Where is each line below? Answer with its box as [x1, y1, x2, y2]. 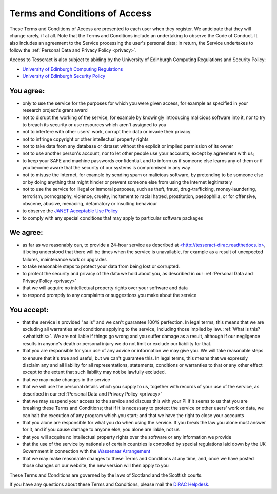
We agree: [9, 228, 43, 237]
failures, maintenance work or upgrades [22, 256, 107, 262]
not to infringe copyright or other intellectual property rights [22, 136, 149, 142]
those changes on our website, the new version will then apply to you [22, 462, 169, 469]
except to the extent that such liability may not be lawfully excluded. [22, 369, 166, 376]
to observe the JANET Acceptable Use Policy [22, 208, 118, 214]
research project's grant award [22, 107, 88, 113]
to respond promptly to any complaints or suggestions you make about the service [22, 292, 197, 298]
